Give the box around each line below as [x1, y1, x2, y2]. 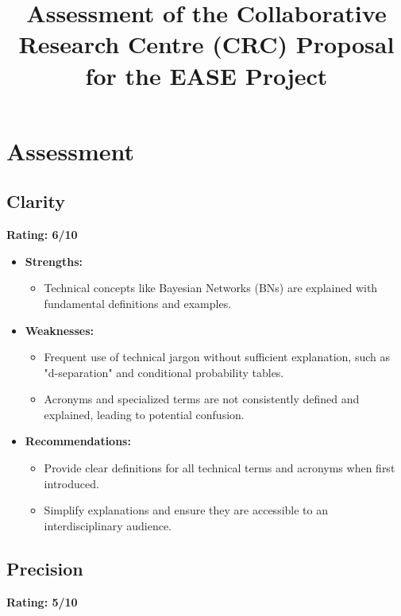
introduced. [44, 475, 99, 491]
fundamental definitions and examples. [44, 295, 232, 311]
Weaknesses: [25, 321, 94, 338]
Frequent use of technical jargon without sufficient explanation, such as [44, 348, 390, 365]
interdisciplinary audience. [44, 517, 172, 533]
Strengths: [25, 252, 83, 269]
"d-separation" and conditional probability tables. [44, 364, 284, 380]
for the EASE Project [85, 59, 328, 91]
